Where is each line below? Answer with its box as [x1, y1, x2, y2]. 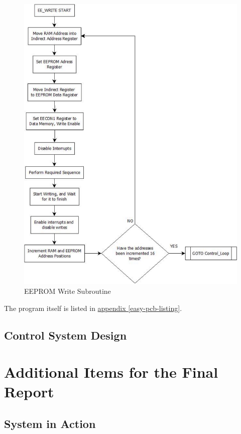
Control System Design [4, 327, 127, 343]
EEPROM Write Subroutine [24, 285, 111, 296]
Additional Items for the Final [4, 362, 218, 382]
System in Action [4, 415, 96, 431]
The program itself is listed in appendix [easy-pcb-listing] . [4, 302, 182, 313]
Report [4, 381, 54, 402]
